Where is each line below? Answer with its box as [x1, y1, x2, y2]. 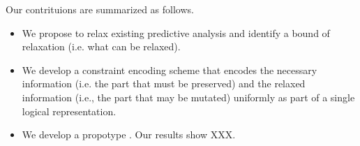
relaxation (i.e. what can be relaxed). [22, 39, 181, 54]
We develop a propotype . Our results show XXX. [22, 127, 236, 142]
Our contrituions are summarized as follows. [6, 2, 194, 16]
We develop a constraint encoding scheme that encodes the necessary [22, 62, 317, 77]
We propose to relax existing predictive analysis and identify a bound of [22, 25, 330, 40]
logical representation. [22, 103, 117, 118]
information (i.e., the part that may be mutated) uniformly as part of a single [22, 89, 355, 104]
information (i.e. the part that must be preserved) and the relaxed [22, 76, 306, 91]
